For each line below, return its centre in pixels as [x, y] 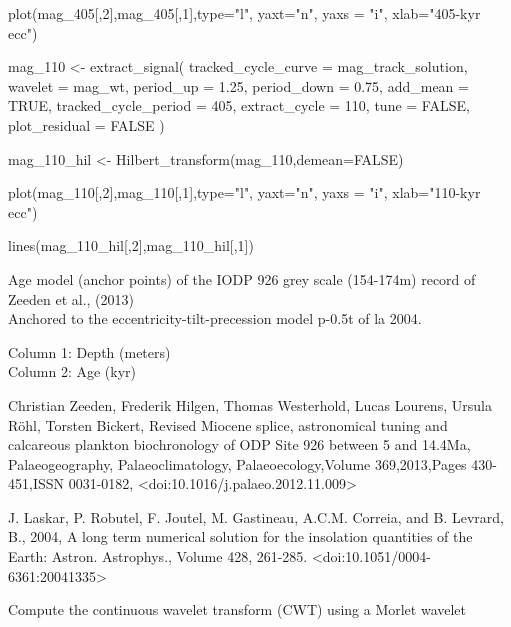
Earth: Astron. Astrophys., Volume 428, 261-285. [158, 556]
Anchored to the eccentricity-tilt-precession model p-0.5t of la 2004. [215, 318]
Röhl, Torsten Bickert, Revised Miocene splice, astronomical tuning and [228, 424]
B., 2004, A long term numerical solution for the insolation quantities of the [240, 536]
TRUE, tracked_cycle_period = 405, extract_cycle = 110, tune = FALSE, [239, 105]
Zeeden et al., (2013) [71, 298]
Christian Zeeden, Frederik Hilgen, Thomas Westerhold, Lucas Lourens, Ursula [250, 404]
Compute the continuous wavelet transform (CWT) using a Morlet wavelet [237, 609]
